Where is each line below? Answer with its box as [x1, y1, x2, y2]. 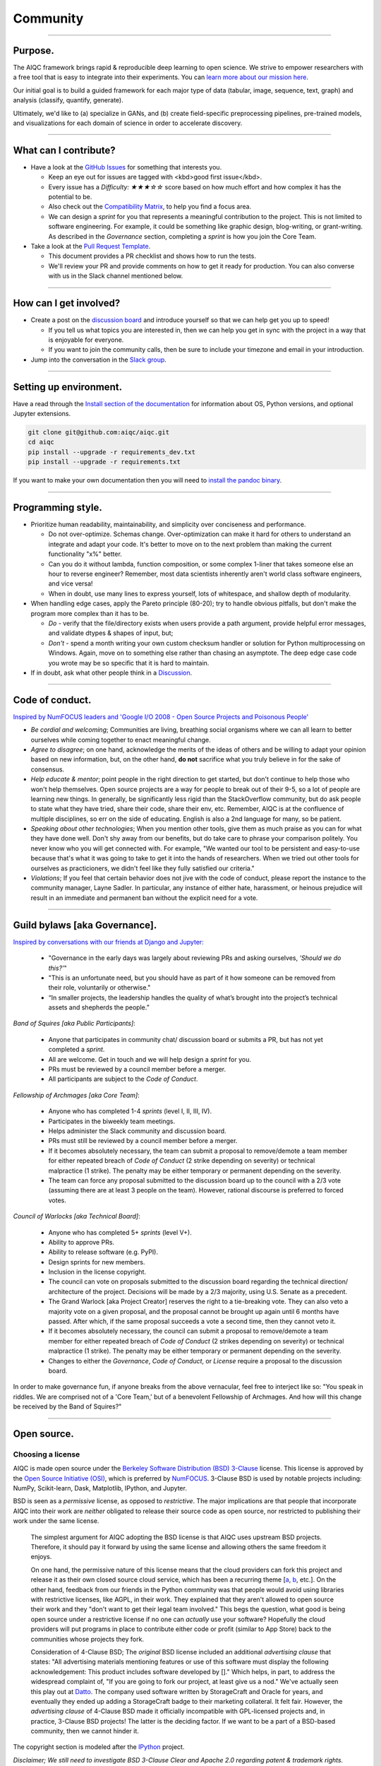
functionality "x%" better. [48, 550, 123, 558]
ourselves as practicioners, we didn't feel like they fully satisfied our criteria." [30, 864, 255, 872]
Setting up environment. [13, 381, 123, 393]
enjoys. [30, 1553, 52, 1561]
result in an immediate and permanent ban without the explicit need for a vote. [30, 894, 258, 902]
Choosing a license [13, 1449, 80, 1459]
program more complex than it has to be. [30, 609, 150, 617]
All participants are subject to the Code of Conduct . [48, 1074, 198, 1084]
